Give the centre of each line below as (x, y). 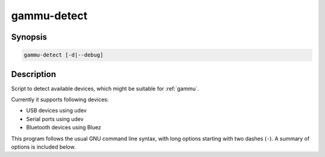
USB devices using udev (57, 111)
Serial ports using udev (55, 119)
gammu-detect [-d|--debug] (63, 55)
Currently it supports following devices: (60, 100)
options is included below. (43, 147)
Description (34, 74)
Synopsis (29, 37)
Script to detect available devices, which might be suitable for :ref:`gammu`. (105, 88)
